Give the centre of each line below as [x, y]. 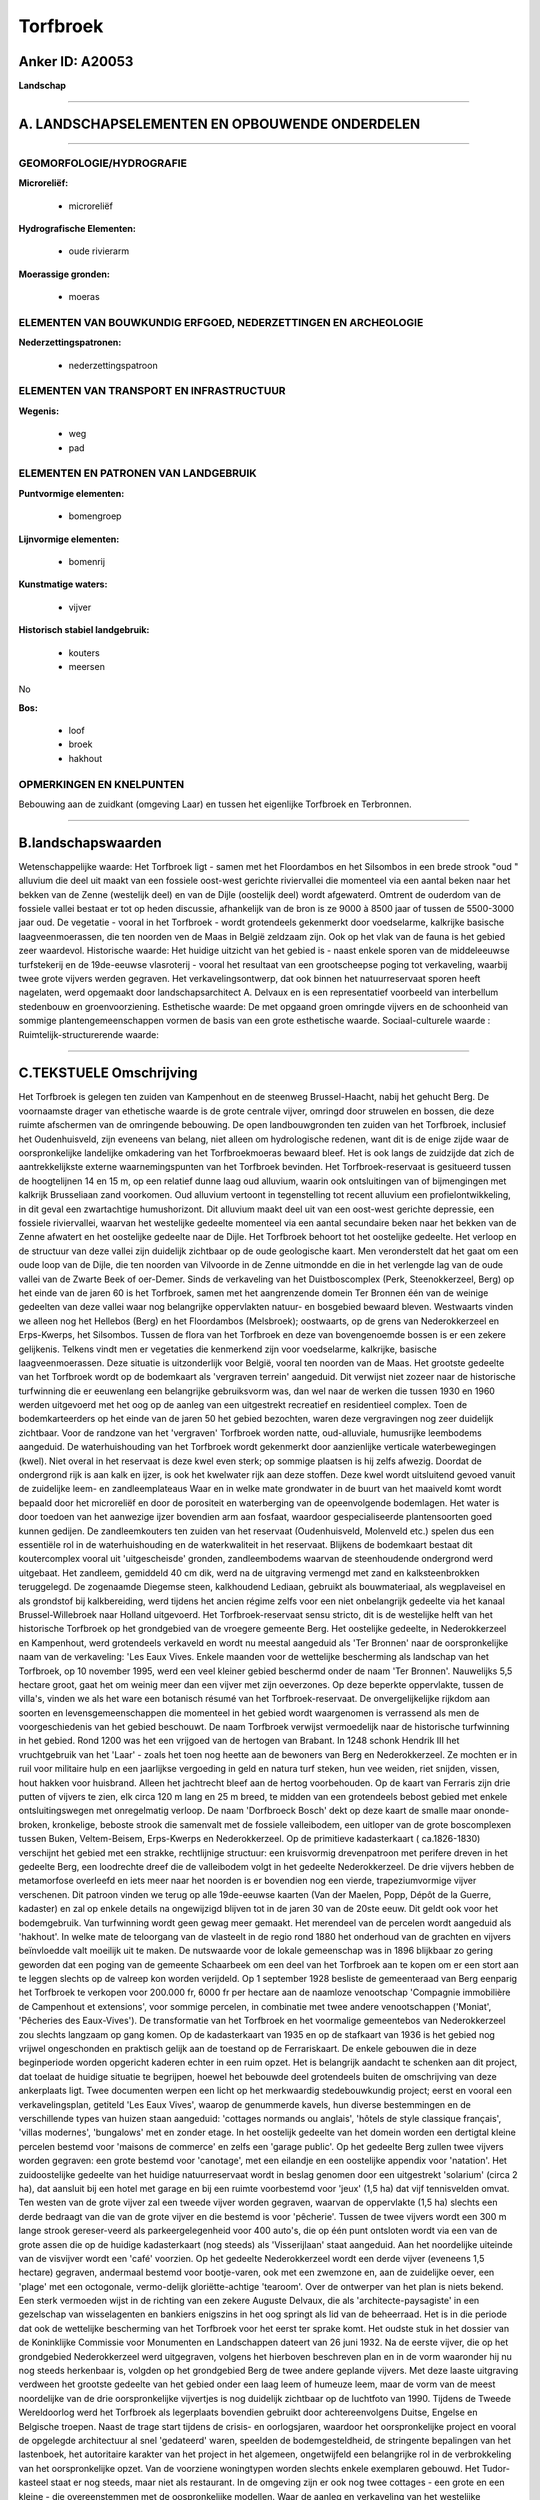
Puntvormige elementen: [71, 493]
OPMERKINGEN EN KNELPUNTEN [101, 784]
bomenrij [86, 561]
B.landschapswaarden [90, 842]
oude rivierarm [99, 251]
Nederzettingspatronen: [70, 342]
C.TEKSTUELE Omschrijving [108, 1073]
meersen [86, 666]
